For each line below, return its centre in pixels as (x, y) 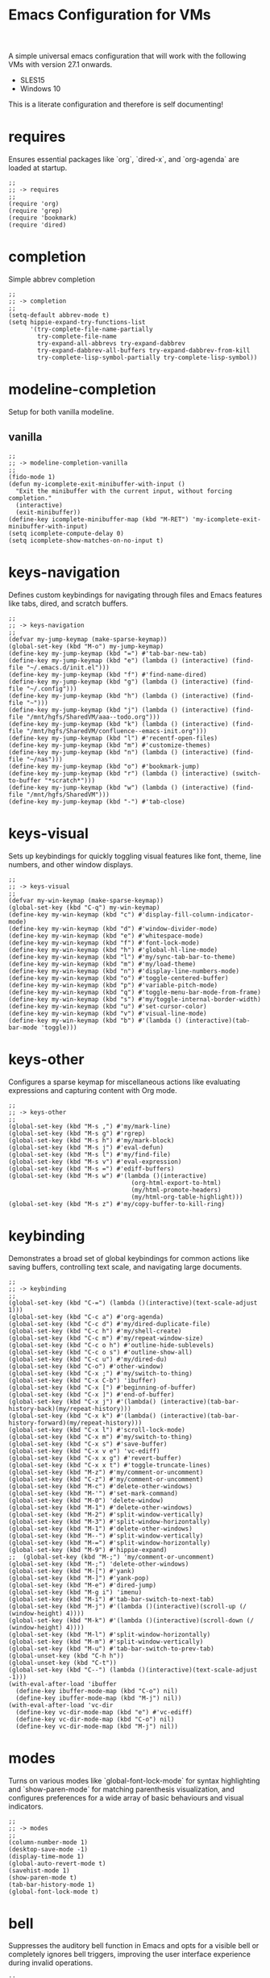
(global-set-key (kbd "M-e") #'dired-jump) (83, 1585)
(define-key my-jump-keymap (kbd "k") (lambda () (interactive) (118, 724)
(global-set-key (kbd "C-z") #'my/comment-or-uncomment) (106, 1479)
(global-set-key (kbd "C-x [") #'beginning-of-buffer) (102, 1388)
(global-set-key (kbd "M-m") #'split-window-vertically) (106, 1642)
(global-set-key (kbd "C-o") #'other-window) (86, 1366)
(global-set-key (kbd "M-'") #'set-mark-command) (93, 1493)
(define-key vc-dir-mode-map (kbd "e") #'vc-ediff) (104, 1712)
